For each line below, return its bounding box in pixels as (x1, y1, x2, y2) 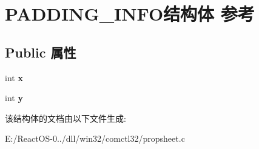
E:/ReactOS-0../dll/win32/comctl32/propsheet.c (5, 132, 185, 145)
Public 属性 (5, 42, 76, 61)
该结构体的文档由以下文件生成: (5, 111, 126, 124)
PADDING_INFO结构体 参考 (5, 1, 255, 26)
